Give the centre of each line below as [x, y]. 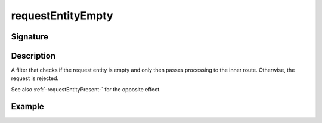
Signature [30, 37]
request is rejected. [35, 78]
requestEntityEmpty [62, 16]
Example [27, 107]
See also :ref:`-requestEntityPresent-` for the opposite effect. [86, 89]
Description [33, 56]
